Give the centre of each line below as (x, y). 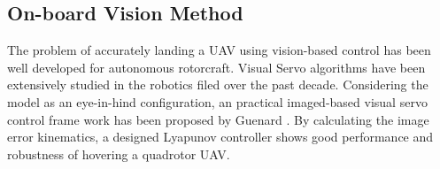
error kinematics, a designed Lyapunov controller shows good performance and (220, 137)
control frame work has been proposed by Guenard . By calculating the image (218, 119)
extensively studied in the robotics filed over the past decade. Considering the (218, 84)
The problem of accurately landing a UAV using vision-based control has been (219, 50)
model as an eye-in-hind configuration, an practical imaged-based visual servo (217, 101)
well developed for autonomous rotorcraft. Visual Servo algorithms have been (216, 67)
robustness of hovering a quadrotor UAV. (119, 154)
